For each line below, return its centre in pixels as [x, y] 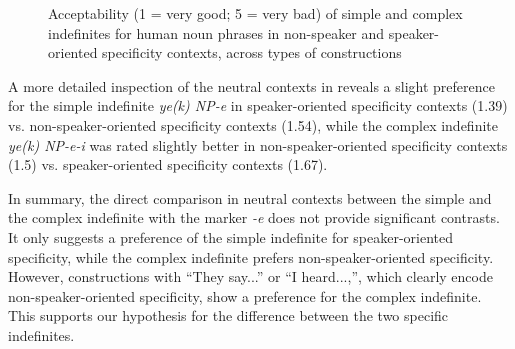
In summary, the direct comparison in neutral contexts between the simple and [250, 197]
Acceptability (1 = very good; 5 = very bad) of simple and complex [255, 13]
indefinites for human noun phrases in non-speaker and [216, 32]
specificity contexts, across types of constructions [252, 52]
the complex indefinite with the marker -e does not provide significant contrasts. [254, 217]
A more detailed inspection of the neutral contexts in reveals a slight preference [251, 85]
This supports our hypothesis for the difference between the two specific [228, 315]
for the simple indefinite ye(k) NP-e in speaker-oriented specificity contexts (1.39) [258, 105]
